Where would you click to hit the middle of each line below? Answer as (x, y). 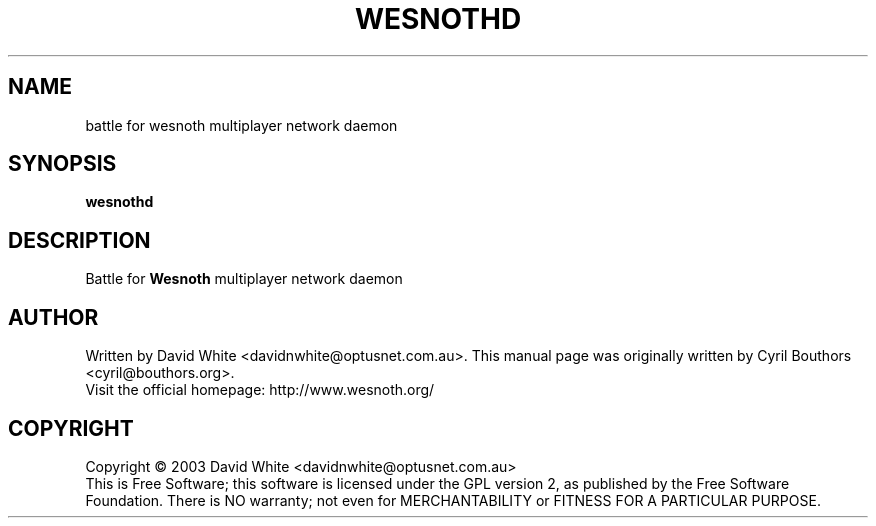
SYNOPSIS (62, 164)
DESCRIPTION (79, 240)
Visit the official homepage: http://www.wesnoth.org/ (260, 390)
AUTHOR (53, 317)
